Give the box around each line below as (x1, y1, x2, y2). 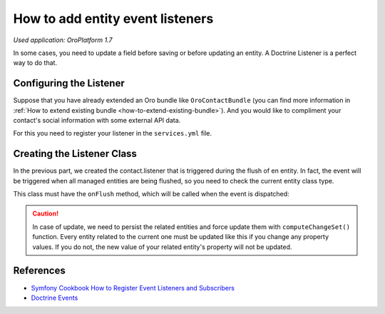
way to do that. (13, 59, 57, 67)
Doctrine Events (31, 293, 78, 302)
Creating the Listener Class (13, 148, 137, 160)
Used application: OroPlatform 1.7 (13, 36, 113, 44)
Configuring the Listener (13, 77, 125, 89)
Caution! (32, 209, 59, 218)
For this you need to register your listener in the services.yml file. (13, 129, 212, 138)
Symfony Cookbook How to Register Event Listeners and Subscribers (31, 283, 235, 292)
